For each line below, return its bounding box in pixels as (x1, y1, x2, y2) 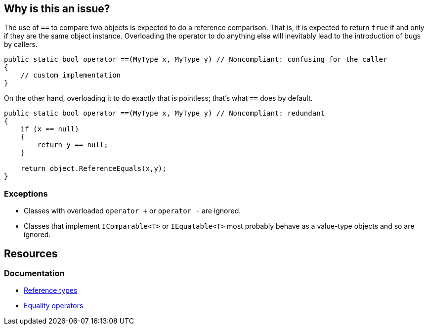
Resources (4, 247, 58, 260)
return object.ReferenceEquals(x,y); (20, 164, 167, 173)
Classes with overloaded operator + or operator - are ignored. (24, 206, 241, 215)
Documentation (4, 268, 65, 279)
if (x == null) (20, 125, 79, 133)
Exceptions (4, 188, 48, 199)
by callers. (4, 40, 38, 49)
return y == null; (37, 141, 108, 149)
